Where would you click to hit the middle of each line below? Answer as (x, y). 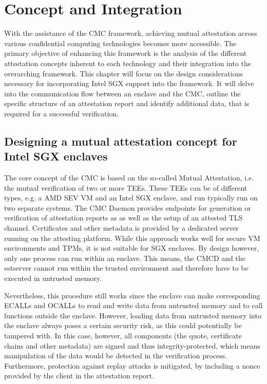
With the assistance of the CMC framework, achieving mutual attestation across (131, 33)
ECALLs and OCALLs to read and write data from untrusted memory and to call (133, 305)
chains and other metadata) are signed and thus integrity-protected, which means (132, 345)
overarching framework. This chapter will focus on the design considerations (123, 73)
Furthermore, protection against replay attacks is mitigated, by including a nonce (132, 365)
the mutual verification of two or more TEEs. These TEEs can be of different (126, 187)
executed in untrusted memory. (53, 278)
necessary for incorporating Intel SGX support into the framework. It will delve (129, 83)
